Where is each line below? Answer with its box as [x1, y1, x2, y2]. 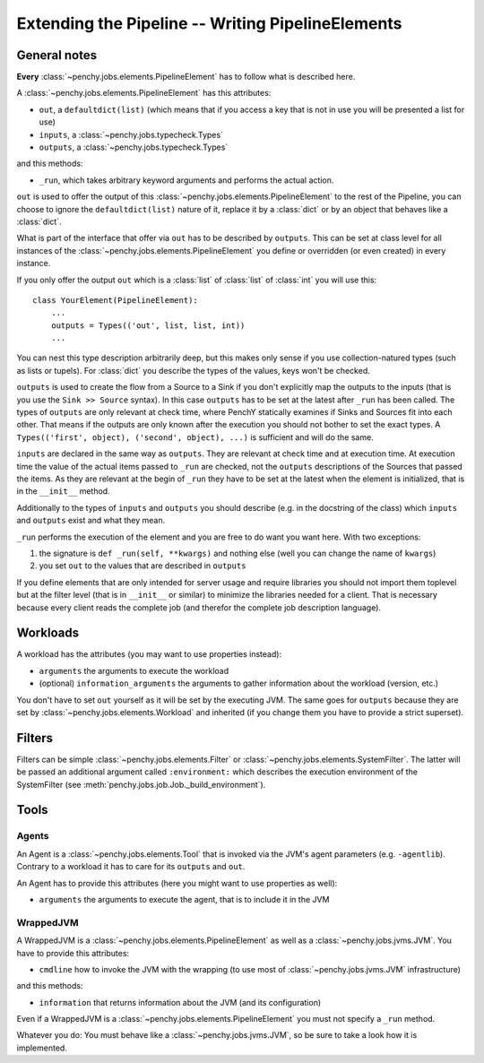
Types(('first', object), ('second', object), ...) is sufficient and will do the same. [16, 431, 374, 443]
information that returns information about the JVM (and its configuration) [39, 997, 322, 1007]
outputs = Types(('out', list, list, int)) [50, 320, 246, 331]
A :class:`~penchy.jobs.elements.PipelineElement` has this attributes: [16, 88, 272, 99]
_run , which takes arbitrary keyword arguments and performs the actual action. [39, 175, 334, 186]
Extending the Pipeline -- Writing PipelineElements [16, 13, 402, 33]
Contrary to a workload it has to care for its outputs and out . [16, 861, 246, 872]
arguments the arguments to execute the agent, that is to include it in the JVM [39, 894, 330, 904]
